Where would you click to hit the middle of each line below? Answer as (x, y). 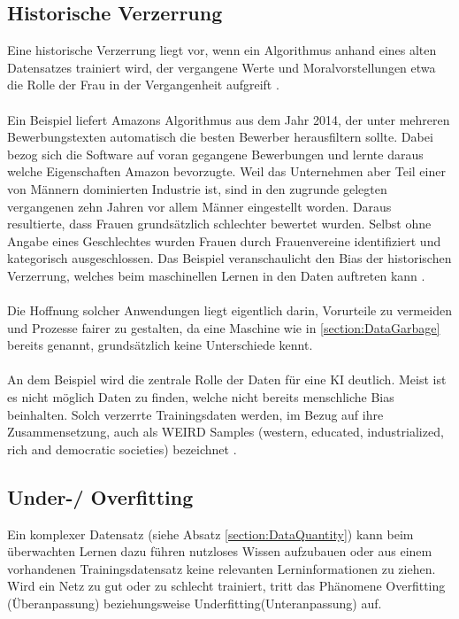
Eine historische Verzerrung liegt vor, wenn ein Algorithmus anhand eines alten (222, 50)
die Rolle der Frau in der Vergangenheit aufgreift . (143, 85)
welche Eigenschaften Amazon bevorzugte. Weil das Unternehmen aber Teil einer (226, 171)
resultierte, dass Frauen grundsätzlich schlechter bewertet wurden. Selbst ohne (219, 224)
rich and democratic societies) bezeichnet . (122, 449)
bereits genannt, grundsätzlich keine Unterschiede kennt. (160, 345)
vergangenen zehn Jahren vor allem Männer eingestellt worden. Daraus (199, 206)
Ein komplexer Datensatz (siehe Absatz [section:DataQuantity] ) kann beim (210, 534)
